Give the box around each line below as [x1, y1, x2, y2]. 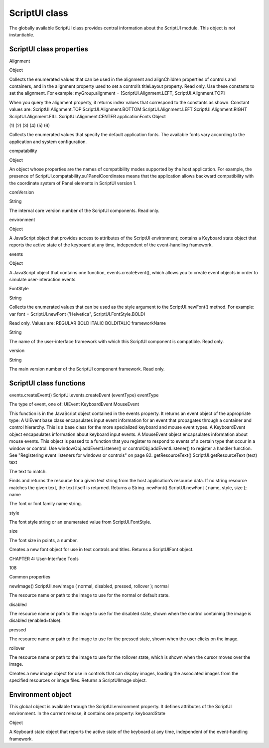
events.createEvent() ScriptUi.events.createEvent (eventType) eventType [9, 392, 159, 398]
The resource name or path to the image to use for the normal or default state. [9, 592, 170, 598]
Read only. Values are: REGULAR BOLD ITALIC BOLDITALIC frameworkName [9, 320, 166, 326]
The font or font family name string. [9, 501, 82, 507]
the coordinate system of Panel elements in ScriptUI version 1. [9, 180, 136, 186]
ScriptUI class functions [9, 379, 86, 387]
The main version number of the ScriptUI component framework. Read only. [9, 366, 165, 372]
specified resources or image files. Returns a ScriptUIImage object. [9, 677, 147, 683]
